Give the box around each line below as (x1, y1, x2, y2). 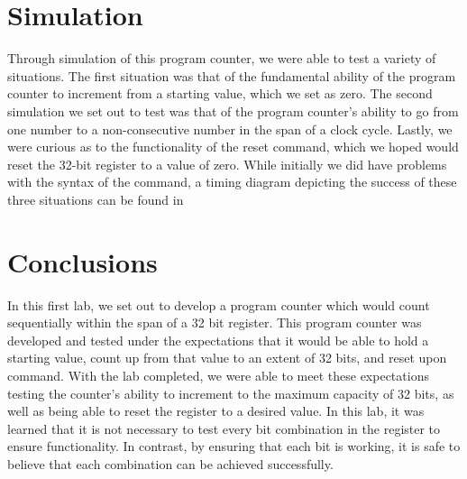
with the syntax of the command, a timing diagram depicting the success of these (7, 172, 457, 191)
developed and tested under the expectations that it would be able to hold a (7, 330, 429, 349)
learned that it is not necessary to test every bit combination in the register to (7, 419, 441, 438)
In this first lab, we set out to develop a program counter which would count (7, 295, 430, 314)
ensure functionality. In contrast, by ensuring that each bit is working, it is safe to (7, 437, 461, 456)
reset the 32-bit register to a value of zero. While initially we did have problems (7, 154, 447, 173)
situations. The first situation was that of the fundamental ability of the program (7, 66, 456, 85)
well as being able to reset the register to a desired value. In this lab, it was (7, 401, 425, 420)
